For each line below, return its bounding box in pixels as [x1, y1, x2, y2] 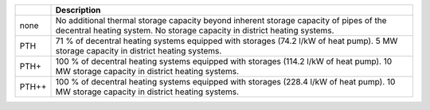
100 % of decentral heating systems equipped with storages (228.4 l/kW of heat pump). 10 [55, 77, 396, 87]
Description [55, 5, 101, 15]
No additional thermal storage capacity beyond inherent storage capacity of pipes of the [55, 15, 387, 26]
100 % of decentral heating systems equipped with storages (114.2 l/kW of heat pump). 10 [55, 56, 393, 67]
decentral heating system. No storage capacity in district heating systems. [55, 25, 334, 36]
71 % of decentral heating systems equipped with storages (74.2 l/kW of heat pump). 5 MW [55, 36, 398, 46]
